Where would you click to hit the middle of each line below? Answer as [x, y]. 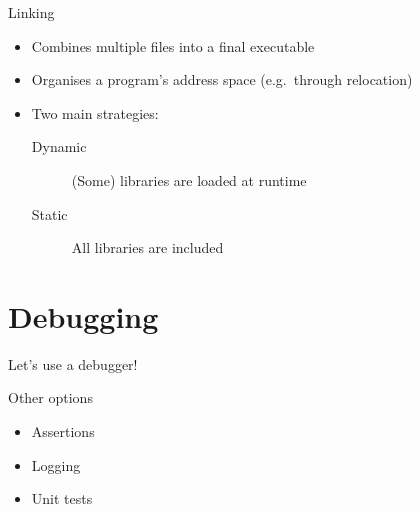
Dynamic [59, 146]
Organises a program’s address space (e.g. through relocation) [222, 79]
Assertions [63, 431]
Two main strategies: [95, 112]
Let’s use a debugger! [73, 363]
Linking [31, 12]
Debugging [83, 315]
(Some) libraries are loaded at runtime [189, 179]
